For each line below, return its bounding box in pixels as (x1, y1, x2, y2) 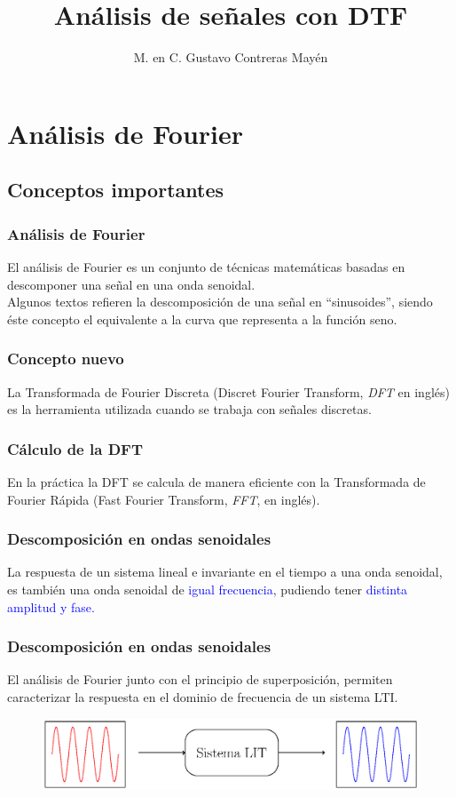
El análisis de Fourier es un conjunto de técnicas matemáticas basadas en (7, 257, 405, 275)
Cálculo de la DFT (7, 437, 143, 459)
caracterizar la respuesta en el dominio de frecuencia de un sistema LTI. (7, 687, 398, 705)
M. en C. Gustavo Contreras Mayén (133, 48, 328, 67)
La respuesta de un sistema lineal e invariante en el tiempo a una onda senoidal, (7, 562, 443, 581)
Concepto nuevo (7, 347, 124, 370)
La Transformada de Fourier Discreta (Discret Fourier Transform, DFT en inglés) (7, 382, 450, 401)
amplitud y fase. (7, 597, 95, 616)
